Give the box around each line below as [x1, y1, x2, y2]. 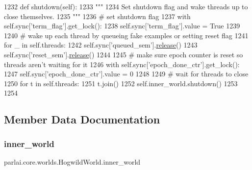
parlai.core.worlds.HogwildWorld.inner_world [4, 156, 141, 167]
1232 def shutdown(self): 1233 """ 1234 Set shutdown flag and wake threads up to [4, 1, 248, 11]
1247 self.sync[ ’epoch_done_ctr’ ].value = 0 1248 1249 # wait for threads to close [4, 69, 249, 79]
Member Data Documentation [4, 112, 160, 127]
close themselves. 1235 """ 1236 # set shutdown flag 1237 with [4, 11, 191, 21]
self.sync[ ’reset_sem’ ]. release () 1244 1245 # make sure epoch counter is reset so [4, 49, 243, 59]
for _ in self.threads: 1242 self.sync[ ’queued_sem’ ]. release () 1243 [4, 40, 198, 50]
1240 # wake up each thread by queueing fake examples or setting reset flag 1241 [4, 30, 249, 40]
